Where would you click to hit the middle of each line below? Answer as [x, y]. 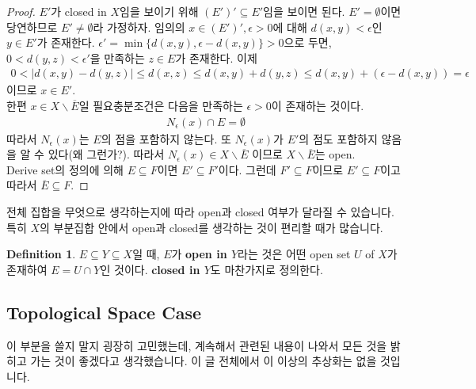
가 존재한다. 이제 [216, 57]
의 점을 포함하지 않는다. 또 [166, 138]
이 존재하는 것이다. [318, 105]
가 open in [199, 254]
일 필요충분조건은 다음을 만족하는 [161, 105]
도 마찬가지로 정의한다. [267, 269]
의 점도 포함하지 [338, 138]
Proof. [21, 11]
